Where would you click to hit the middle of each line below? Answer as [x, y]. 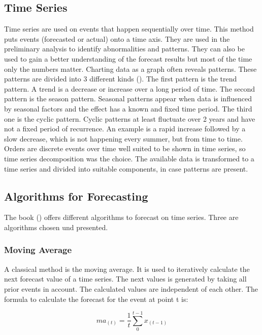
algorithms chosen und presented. [56, 227]
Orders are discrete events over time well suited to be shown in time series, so [125, 148]
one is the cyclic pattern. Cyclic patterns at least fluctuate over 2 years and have [130, 118]
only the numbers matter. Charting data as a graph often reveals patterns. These [130, 68]
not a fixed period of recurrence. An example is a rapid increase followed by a [125, 129]
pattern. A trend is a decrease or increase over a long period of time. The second [130, 88]
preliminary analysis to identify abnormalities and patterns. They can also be [124, 49]
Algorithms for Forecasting [76, 196]
